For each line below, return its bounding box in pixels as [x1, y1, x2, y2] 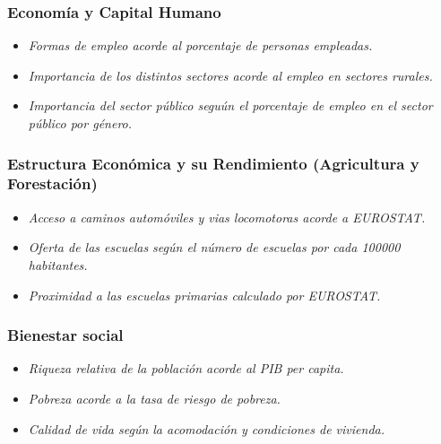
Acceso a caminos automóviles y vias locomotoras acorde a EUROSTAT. [28, 207, 426, 226]
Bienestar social [7, 324, 124, 346]
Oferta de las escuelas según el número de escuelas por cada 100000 [28, 238, 401, 257]
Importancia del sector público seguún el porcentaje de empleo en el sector [28, 96, 433, 115]
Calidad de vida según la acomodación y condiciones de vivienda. [28, 419, 385, 438]
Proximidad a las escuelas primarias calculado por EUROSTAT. [28, 285, 381, 304]
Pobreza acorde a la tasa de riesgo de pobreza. [28, 388, 281, 407]
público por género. [28, 114, 133, 132]
